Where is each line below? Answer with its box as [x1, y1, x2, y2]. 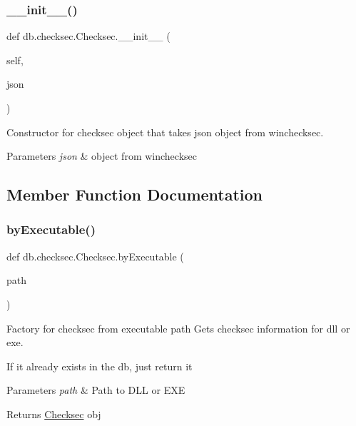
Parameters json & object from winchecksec [6, 148, 197, 163]
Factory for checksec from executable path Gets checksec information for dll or [6, 320, 350, 335]
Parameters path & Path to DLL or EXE [6, 382, 185, 397]
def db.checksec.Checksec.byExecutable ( [6, 248, 184, 263]
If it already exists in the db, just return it [6, 358, 193, 373]
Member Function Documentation [6, 183, 263, 206]
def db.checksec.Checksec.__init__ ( [6, 29, 171, 44]
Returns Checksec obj [6, 406, 101, 421]
